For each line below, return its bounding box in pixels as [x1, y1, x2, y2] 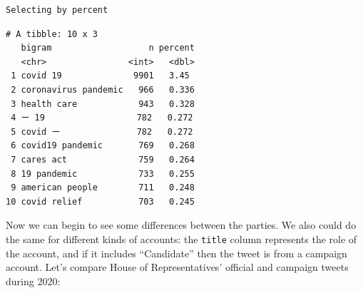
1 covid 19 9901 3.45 [11, 71, 190, 81]
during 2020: [6, 273, 61, 288]
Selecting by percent [6, 5, 108, 15]
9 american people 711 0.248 [11, 183, 195, 193]
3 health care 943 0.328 [11, 98, 195, 109]
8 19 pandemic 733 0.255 [11, 168, 195, 179]
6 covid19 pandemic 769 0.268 [11, 140, 195, 151]
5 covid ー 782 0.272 [11, 126, 193, 137]
